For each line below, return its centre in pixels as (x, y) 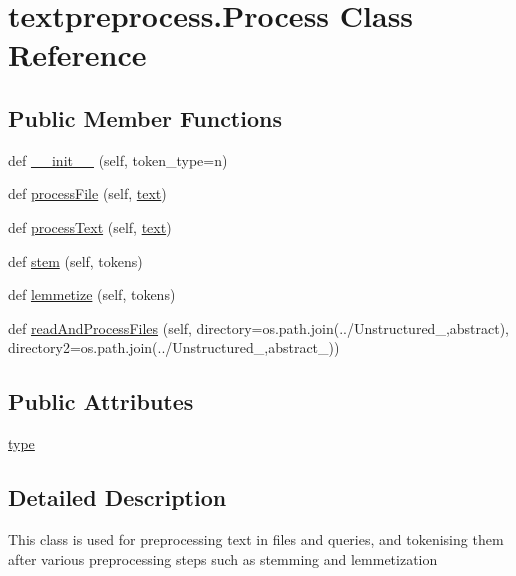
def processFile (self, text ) (87, 193)
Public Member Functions (145, 117)
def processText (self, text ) (90, 226)
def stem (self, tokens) (75, 260)
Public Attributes (101, 401)
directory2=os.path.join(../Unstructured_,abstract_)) (174, 347)
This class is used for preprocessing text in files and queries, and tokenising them (256, 538)
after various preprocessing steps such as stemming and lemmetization (223, 558)
